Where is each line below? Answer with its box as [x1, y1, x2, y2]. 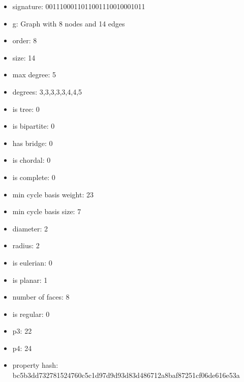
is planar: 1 [12, 274, 48, 285]
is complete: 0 [12, 171, 55, 182]
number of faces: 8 [12, 291, 70, 302]
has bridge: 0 [12, 137, 53, 148]
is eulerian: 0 [12, 257, 52, 268]
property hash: [12, 360, 58, 370]
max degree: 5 [12, 69, 56, 80]
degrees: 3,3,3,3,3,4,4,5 [12, 86, 82, 97]
